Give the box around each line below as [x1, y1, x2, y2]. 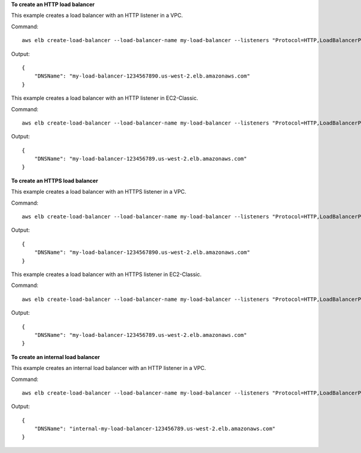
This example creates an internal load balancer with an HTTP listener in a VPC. [11, 365, 206, 372]
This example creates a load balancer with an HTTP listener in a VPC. [11, 12, 184, 19]
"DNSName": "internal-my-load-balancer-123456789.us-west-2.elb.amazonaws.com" [34, 425, 276, 433]
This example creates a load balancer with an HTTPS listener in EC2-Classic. [11, 271, 202, 278]
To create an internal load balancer [11, 353, 100, 360]
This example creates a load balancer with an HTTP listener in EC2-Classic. [11, 94, 199, 102]
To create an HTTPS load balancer [11, 177, 99, 184]
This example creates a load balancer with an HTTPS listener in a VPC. [11, 188, 187, 196]
